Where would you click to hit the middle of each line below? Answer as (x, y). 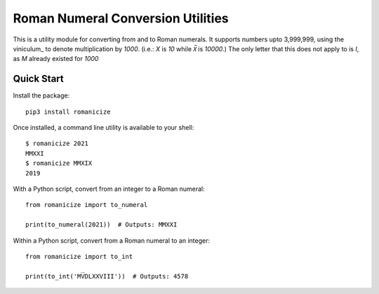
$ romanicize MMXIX (59, 163)
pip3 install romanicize (68, 112)
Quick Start (38, 79)
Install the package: (41, 95)
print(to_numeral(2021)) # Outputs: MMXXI (101, 225)
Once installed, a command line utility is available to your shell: (104, 128)
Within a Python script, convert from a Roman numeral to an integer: (112, 240)
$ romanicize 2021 (57, 143)
